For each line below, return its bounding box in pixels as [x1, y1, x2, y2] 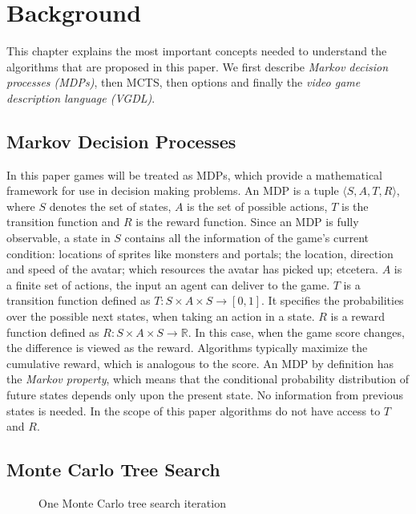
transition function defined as [6, 292, 151, 309]
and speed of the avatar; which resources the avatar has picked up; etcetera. [6, 261, 379, 277]
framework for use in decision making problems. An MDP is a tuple [6, 182, 339, 199]
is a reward [330, 308, 386, 325]
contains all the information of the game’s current [124, 229, 369, 246]
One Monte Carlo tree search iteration [38, 495, 226, 511]
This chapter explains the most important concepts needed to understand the [6, 42, 387, 59]
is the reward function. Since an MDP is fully [135, 213, 359, 230]
